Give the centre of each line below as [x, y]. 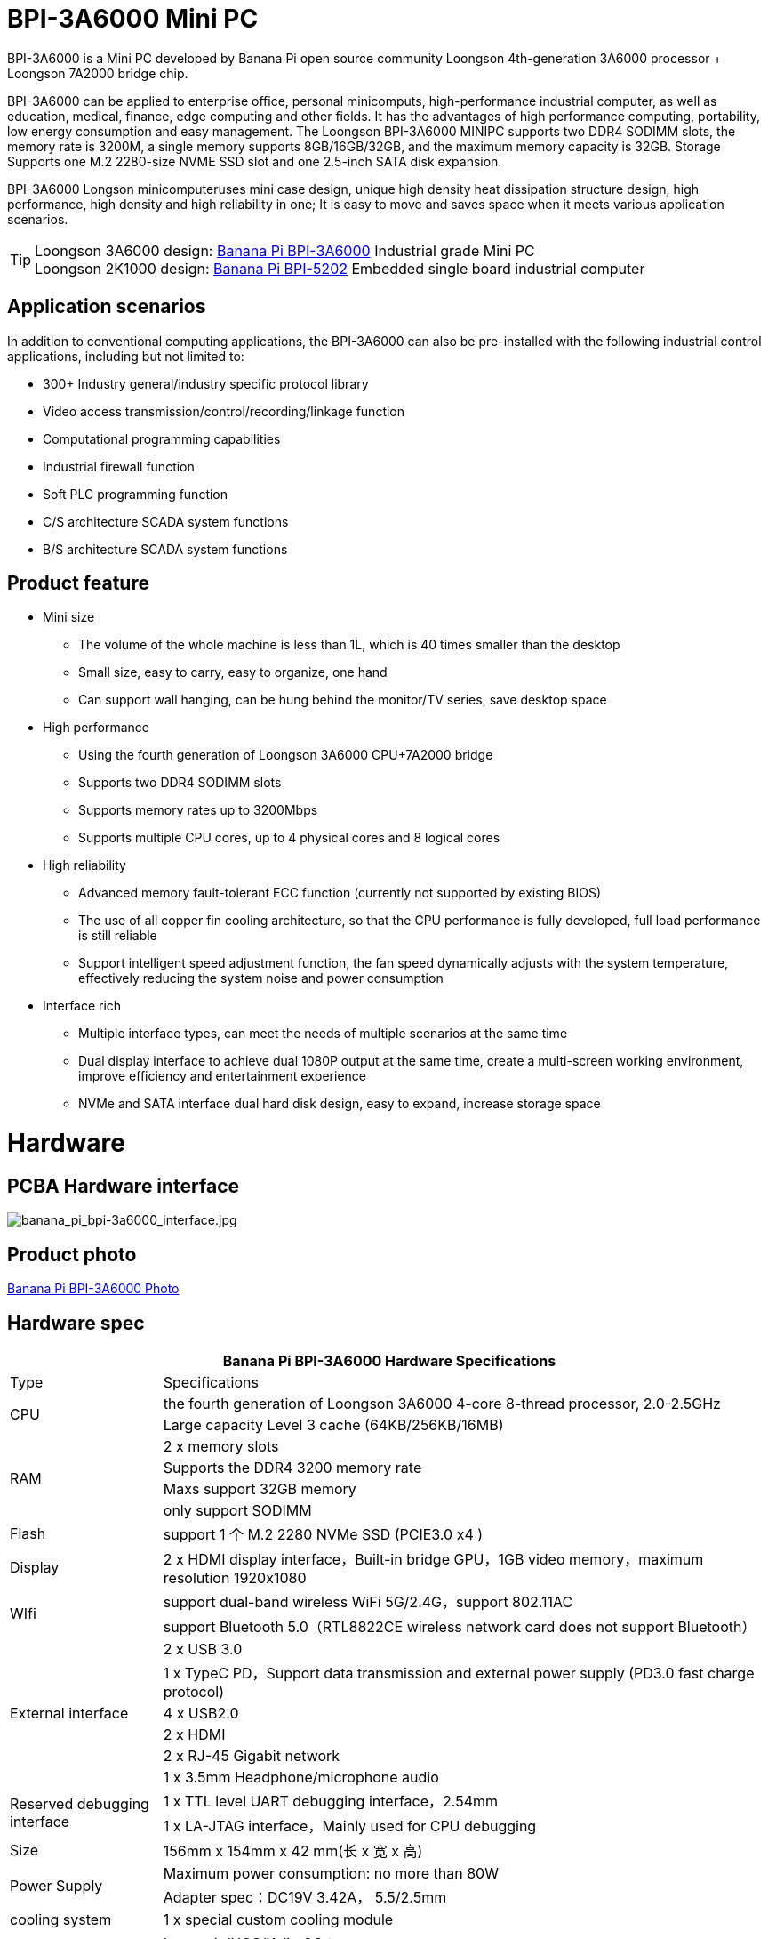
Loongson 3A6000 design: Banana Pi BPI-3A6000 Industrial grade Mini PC [285, 250]
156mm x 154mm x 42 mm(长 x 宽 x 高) [293, 1851]
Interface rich [82, 1006]
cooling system [61, 1920]
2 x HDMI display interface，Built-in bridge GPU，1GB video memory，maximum [433, 1560]
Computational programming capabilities [162, 438]
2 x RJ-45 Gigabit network [252, 1756]
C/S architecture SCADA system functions [166, 521]
